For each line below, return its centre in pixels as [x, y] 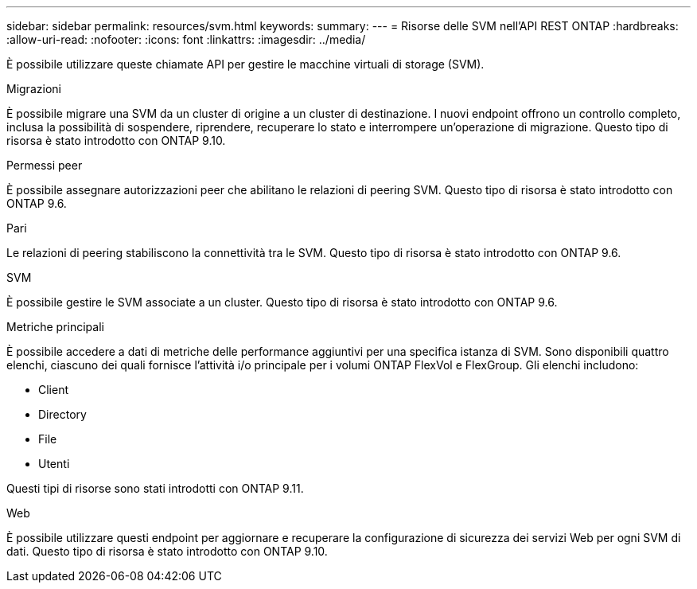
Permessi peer [45, 165]
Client [54, 390]
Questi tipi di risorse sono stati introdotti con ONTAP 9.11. [155, 488]
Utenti [54, 464]
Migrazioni [34, 89]
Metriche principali [55, 327]
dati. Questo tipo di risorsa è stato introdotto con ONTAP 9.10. [167, 551]
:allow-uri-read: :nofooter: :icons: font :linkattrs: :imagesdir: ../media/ [186, 39]
